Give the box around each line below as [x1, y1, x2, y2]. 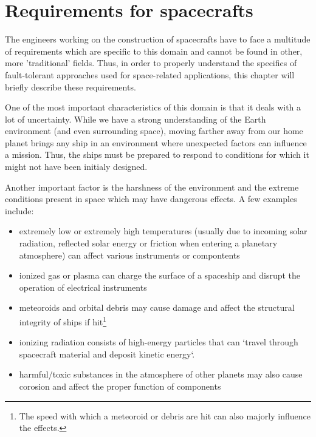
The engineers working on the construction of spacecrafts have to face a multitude [5, 33, 311, 46]
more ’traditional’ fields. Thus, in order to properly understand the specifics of [5, 56, 297, 69]
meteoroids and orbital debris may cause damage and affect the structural [19, 301, 295, 314]
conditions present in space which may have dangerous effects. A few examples [5, 192, 297, 205]
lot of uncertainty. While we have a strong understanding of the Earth [5, 112, 266, 125]
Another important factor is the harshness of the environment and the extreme [5, 180, 299, 193]
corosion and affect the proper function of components [19, 380, 221, 393]
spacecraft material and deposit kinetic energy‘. [19, 347, 195, 360]
